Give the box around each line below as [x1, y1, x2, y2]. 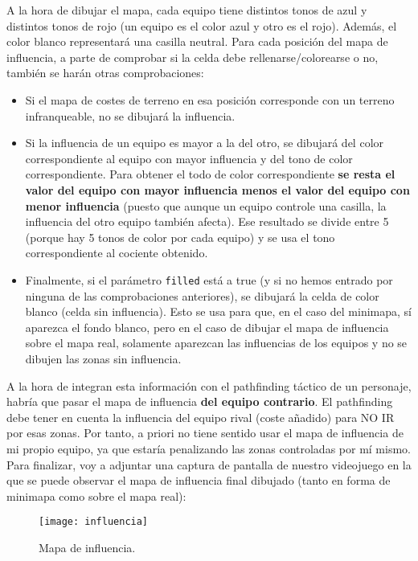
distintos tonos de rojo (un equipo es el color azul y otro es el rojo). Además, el [6, 17, 397, 34]
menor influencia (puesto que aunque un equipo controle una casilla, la [25, 197, 387, 214]
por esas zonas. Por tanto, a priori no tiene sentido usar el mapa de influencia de [6, 424, 404, 441]
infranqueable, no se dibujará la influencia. [25, 107, 236, 124]
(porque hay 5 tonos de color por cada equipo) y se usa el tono [25, 228, 335, 245]
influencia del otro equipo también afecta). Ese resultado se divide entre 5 [25, 213, 389, 230]
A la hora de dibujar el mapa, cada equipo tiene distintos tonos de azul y [6, 2, 367, 18]
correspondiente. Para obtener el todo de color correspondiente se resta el [25, 166, 395, 182]
